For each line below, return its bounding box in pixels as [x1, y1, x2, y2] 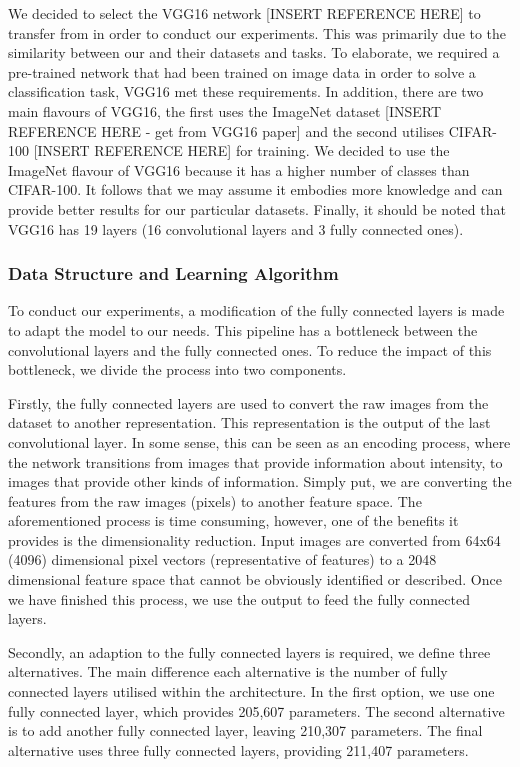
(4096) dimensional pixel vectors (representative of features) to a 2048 [8, 549, 437, 570]
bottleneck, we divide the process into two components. [8, 359, 347, 380]
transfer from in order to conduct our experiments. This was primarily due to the [8, 22, 507, 43]
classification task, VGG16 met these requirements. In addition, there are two [8, 81, 484, 102]
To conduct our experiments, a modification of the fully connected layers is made [8, 300, 505, 321]
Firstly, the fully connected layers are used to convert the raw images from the [8, 392, 489, 413]
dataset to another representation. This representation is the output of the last [8, 412, 491, 433]
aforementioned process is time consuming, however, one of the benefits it [8, 510, 459, 531]
